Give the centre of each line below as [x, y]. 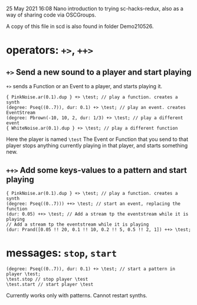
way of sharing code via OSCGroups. [51, 15]
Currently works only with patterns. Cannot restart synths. [77, 295]
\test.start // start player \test [50, 284]
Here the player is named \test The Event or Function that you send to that [97, 139]
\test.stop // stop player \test [47, 279]
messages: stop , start [61, 253]
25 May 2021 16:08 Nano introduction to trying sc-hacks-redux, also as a [95, 9]
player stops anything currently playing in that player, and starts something [97, 145]
